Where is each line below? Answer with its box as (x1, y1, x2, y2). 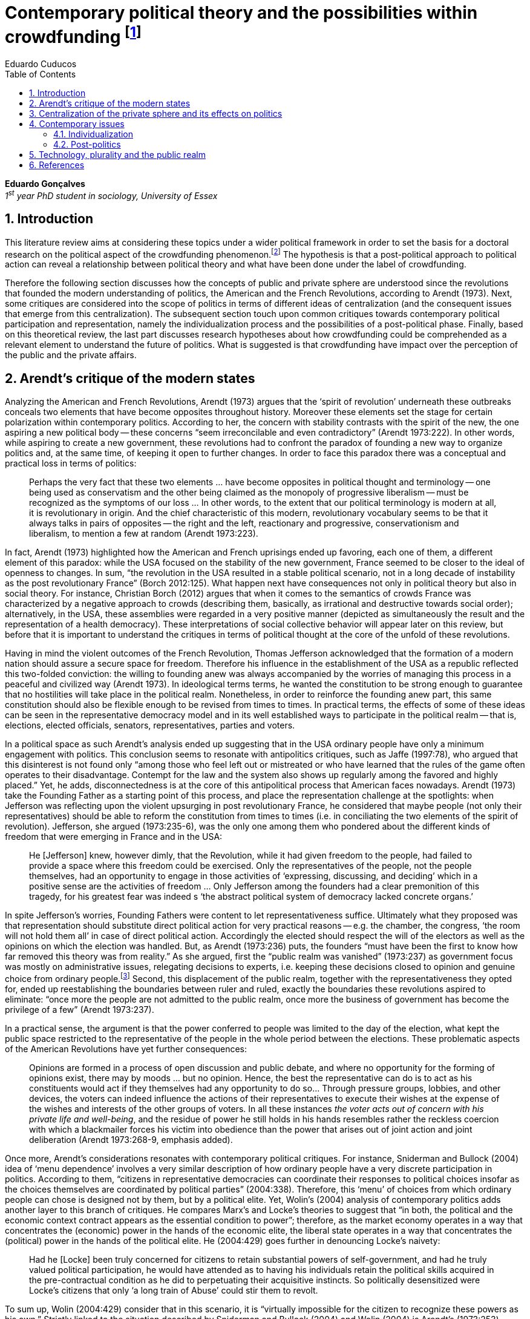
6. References (29, 160, 85, 171)
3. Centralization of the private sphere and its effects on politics (29, 108, 283, 119)
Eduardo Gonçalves (5, 178, 85, 189)
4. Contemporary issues (29, 119, 125, 129)
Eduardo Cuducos (5, 59, 77, 70)
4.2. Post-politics (53, 139, 121, 150)
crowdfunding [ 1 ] (5, 23, 142, 48)
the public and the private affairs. (5, 350, 137, 361)
